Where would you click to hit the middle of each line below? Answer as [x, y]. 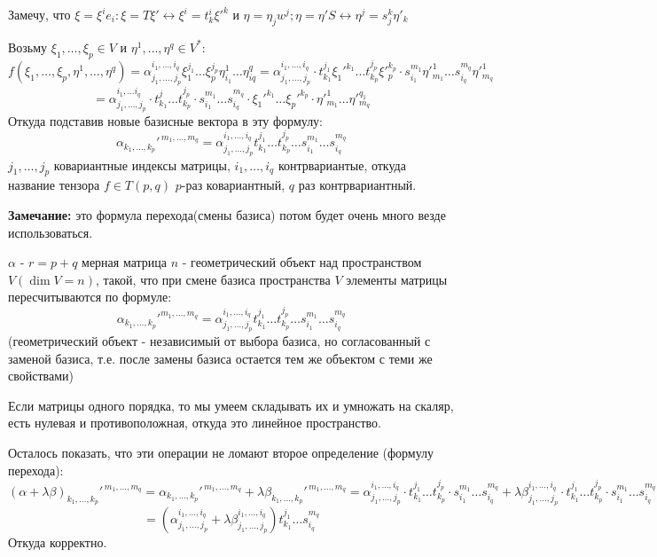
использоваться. [51, 232]
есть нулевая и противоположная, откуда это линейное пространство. [195, 423]
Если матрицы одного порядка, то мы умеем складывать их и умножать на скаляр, [231, 405]
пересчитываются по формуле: [90, 297]
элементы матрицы [397, 279]
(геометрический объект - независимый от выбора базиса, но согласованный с [219, 341]
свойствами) [41, 376]
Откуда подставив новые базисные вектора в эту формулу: [166, 120]
